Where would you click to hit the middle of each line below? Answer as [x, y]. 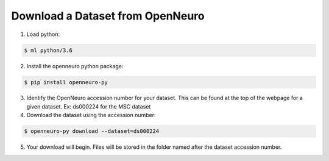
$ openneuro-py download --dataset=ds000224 [92, 131]
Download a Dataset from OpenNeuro [108, 16]
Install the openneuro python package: [75, 66]
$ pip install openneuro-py [66, 82]
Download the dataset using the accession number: [91, 115]
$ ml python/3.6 [48, 50]
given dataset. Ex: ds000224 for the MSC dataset [89, 106]
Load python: [43, 34]
